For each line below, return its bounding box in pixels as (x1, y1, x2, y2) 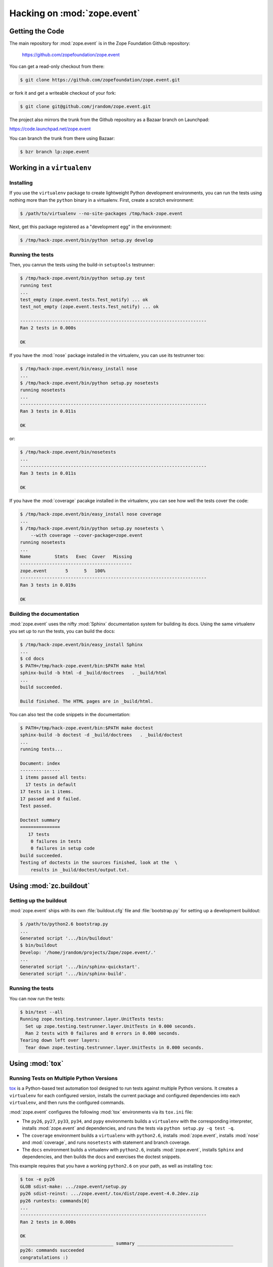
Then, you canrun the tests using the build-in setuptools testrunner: (9, 262, 155, 268)
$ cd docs (20, 656, 44, 661)
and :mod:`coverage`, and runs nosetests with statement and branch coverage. (22, 1139, 191, 1145)
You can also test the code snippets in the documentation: (9, 711, 131, 717)
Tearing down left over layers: (20, 1037, 101, 1044)
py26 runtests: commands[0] (20, 1198, 89, 1204)
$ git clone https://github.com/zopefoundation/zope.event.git (20, 77, 180, 83)
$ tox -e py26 (20, 1176, 55, 1182)
